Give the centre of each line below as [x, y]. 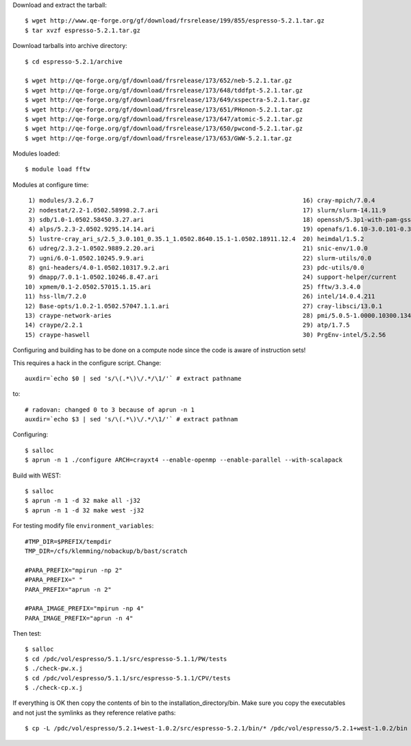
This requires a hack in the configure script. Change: [87, 362]
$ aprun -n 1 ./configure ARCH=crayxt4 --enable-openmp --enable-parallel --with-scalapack [184, 460]
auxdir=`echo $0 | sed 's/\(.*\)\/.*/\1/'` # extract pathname [133, 378]
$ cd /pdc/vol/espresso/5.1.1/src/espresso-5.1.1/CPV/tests [128, 678]
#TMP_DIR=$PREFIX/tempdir [68, 542]
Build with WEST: [37, 475]
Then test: [27, 634]
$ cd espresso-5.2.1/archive [74, 61]
